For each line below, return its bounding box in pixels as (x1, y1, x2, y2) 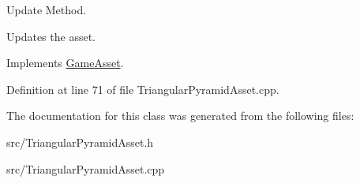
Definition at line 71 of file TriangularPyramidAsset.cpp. (6, 80, 279, 97)
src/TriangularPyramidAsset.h (6, 133, 154, 150)
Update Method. (6, 2, 87, 17)
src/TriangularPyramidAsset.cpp (6, 160, 165, 177)
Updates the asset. (6, 28, 96, 44)
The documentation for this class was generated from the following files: (6, 107, 354, 124)
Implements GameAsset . (6, 54, 124, 71)
